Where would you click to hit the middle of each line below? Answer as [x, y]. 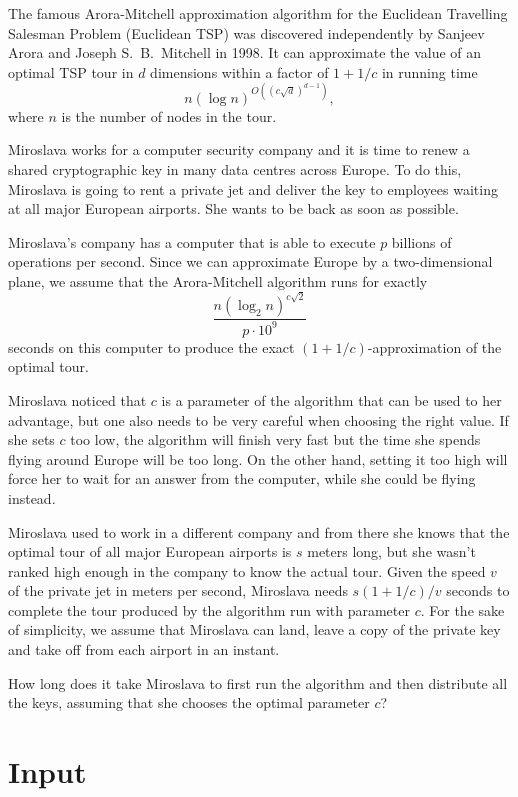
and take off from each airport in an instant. [144, 649]
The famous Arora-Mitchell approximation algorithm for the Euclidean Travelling [258, 13]
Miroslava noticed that [77, 399]
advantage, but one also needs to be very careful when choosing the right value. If [258, 419]
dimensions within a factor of [239, 71]
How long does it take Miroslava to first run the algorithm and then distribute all [258, 682]
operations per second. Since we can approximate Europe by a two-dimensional [250, 261]
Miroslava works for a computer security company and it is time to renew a [239, 149]
